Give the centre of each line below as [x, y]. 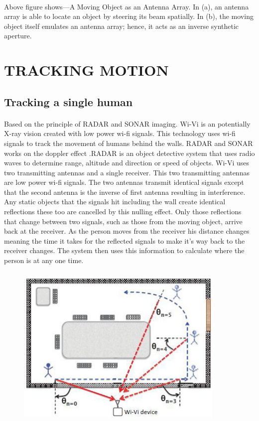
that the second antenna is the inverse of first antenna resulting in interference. [125, 192]
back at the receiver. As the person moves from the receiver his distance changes [127, 231]
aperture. [18, 36]
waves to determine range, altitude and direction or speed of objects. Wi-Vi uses [127, 163]
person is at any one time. [44, 260]
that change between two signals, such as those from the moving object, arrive [123, 221]
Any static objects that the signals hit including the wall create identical [115, 202]
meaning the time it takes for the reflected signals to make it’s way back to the [125, 240]
